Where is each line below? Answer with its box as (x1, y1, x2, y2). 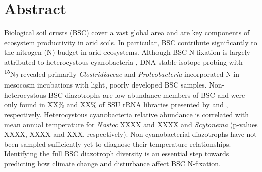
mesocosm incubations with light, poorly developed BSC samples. (4, 79, 207, 90)
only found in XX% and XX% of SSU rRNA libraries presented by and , (4, 99, 228, 110)
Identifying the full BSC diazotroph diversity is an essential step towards (4, 148, 229, 159)
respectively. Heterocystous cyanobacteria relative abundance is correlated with (4, 109, 249, 120)
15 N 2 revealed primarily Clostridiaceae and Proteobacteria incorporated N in (4, 67, 240, 80)
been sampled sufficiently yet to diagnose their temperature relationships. (4, 138, 231, 149)
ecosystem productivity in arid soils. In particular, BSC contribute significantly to (4, 37, 257, 47)
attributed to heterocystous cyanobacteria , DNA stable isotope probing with (4, 56, 243, 67)
